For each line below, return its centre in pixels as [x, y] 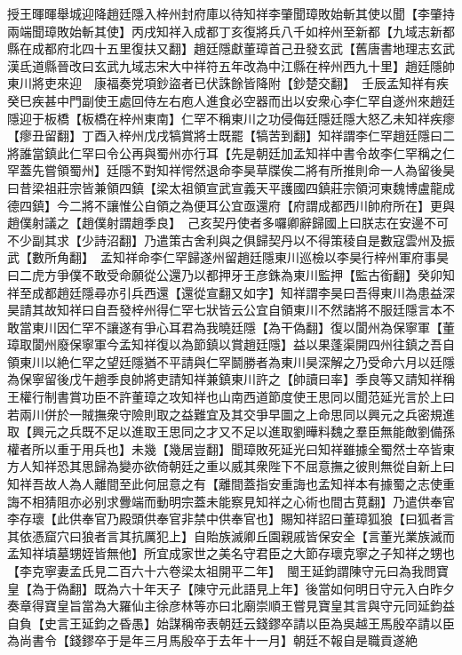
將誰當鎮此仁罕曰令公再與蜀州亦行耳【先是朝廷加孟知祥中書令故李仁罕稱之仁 [231, 152]
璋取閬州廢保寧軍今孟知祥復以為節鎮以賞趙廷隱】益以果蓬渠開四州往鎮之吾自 [231, 344]
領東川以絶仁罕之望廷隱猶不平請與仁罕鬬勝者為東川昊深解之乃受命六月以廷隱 [231, 361]
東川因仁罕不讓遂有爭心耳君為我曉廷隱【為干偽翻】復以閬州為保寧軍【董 [243, 327]
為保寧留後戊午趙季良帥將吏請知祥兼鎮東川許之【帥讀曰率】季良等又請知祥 [225, 379]
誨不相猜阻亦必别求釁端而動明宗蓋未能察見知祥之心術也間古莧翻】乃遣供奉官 [231, 501]
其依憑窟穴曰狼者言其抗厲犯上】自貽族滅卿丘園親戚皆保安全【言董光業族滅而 [231, 535]
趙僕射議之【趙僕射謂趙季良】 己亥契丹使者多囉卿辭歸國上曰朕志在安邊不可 [228, 223]
